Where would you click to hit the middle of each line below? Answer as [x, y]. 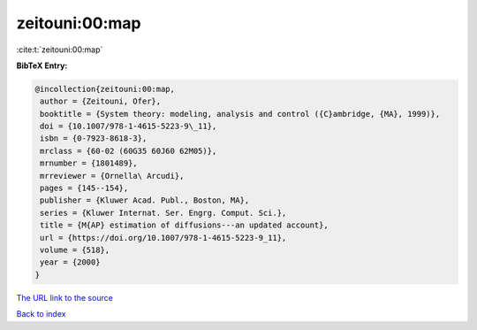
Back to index [41, 314]
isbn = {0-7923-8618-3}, [94, 138]
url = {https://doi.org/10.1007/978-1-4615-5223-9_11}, [163, 238]
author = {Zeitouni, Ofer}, [101, 101]
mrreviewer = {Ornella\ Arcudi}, [112, 176]
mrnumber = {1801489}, [89, 163]
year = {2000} [70, 262]
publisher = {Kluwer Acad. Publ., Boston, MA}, [145, 200]
